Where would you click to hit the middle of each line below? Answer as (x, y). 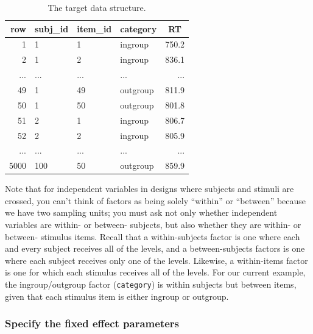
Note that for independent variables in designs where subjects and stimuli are (149, 189)
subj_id (52, 28)
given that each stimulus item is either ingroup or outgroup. (117, 296)
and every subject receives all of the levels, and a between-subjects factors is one (155, 248)
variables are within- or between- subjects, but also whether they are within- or (153, 225)
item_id (94, 28)
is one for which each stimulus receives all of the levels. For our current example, (155, 272)
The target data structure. (97, 7)
